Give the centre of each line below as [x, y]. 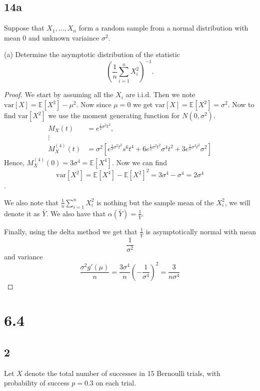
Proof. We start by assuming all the [59, 94]
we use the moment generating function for [114, 115]
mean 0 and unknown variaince [52, 37]
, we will [237, 202]
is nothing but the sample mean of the [155, 202]
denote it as [22, 213]
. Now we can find [139, 162]
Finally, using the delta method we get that [71, 231]
